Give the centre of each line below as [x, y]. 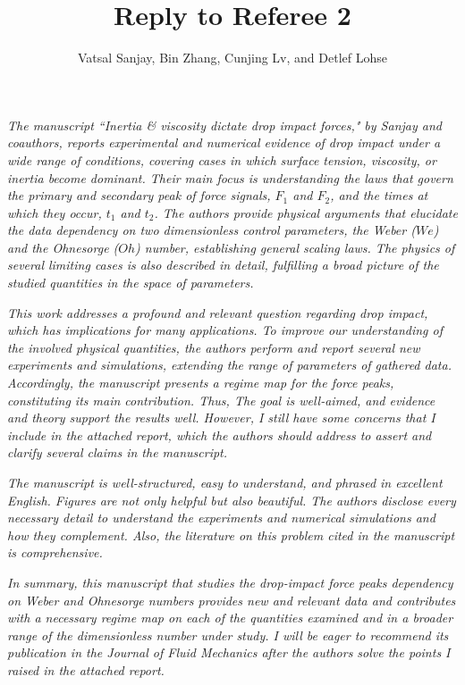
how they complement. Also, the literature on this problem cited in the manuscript [231, 535]
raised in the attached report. [86, 669]
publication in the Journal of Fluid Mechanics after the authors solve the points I [229, 652]
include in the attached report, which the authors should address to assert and [220, 434]
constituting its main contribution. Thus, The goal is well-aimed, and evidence [221, 400]
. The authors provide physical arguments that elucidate [306, 212]
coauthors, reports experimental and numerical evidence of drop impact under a [224, 142]
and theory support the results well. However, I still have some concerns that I [221, 418]
